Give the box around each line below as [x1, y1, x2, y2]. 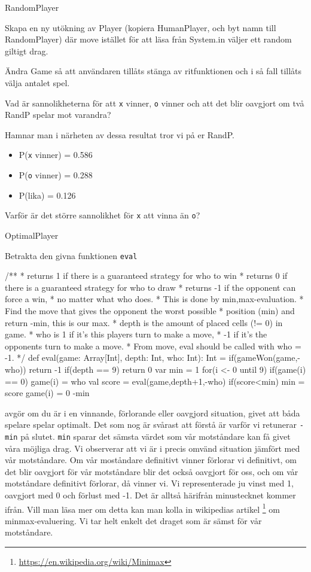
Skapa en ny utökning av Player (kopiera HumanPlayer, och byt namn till [5, 21, 276, 34]
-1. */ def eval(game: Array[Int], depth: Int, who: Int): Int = [5, 351, 226, 364]
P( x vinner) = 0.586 [19, 148, 93, 161]
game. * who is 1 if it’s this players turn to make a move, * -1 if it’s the [5, 328, 267, 340]
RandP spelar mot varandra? [5, 108, 111, 121]
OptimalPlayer [5, 229, 59, 241]
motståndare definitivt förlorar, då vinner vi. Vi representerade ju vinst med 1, [5, 477, 294, 489]
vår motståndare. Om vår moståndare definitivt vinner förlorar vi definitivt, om [5, 454, 297, 466]
